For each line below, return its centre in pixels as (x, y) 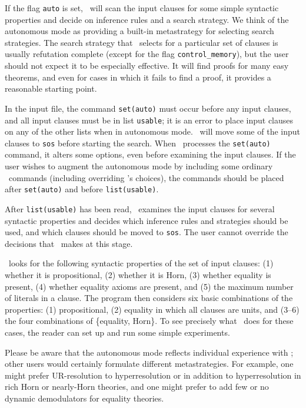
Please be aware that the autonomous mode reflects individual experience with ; (149, 352)
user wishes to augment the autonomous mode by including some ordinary (139, 166)
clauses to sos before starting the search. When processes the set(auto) (138, 143)
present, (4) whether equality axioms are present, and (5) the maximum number (149, 286)
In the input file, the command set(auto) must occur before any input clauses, (148, 108)
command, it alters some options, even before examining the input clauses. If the (150, 154)
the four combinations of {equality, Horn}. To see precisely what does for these (149, 321)
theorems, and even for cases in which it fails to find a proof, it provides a (138, 77)
